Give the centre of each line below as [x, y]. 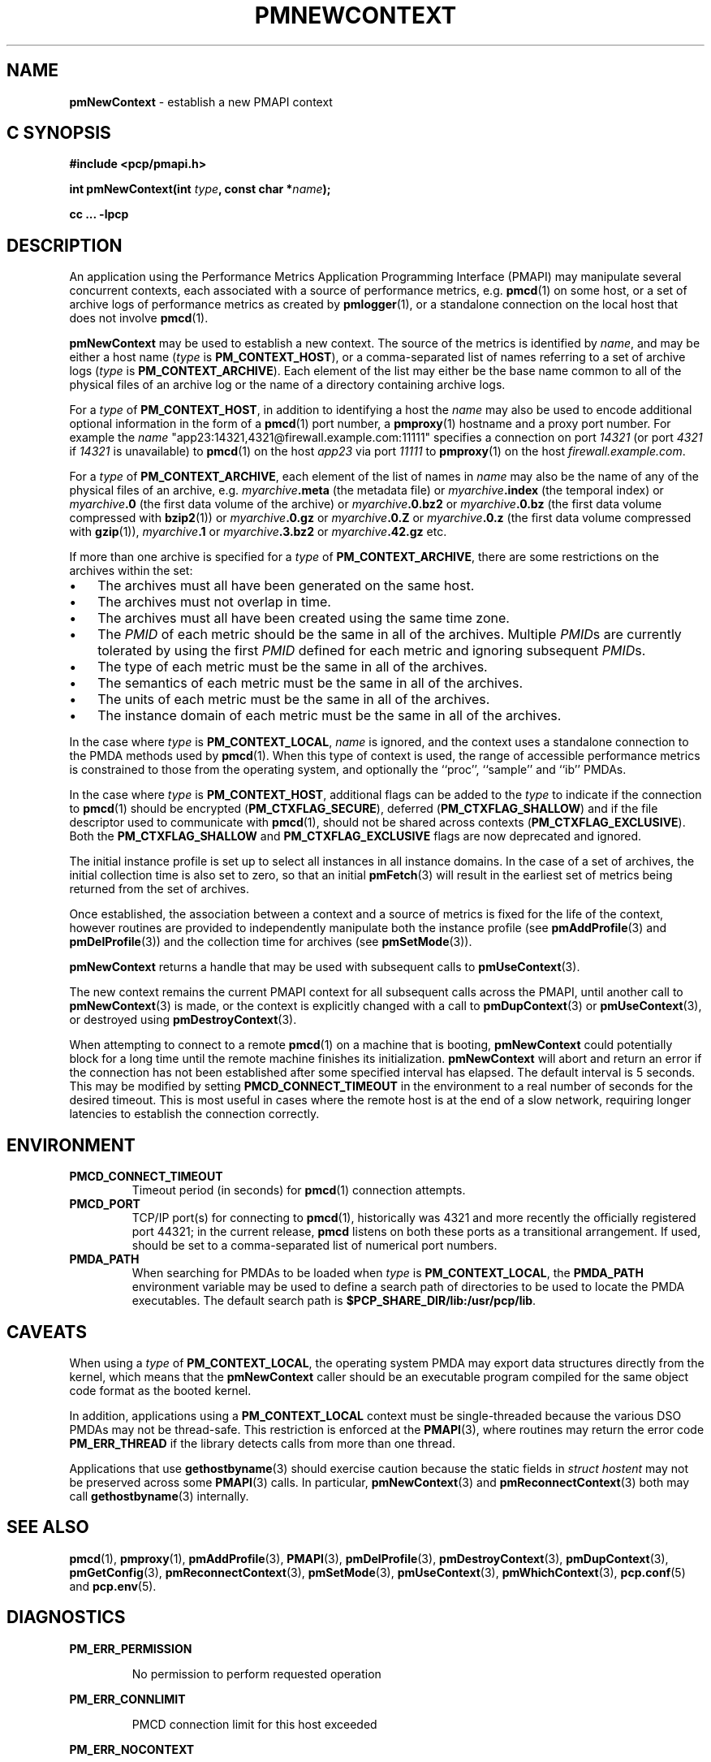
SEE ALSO [48, 1527]
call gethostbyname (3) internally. [159, 1496]
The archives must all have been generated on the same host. [286, 586]
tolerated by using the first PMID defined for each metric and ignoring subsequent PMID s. [372, 651]
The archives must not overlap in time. [214, 602]
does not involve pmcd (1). [139, 318]
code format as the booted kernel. [160, 1390]
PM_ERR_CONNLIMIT [127, 1699]
